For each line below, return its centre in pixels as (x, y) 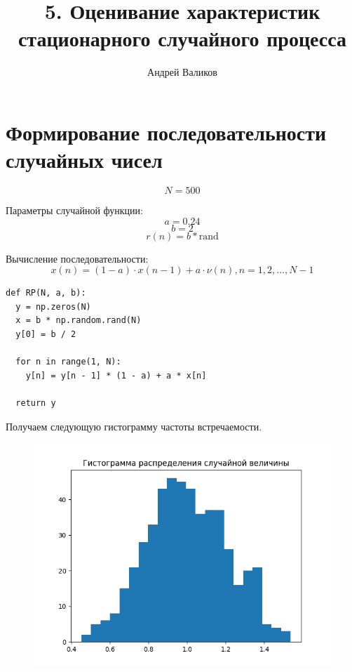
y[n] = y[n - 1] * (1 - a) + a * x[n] (116, 375)
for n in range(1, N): (68, 362)
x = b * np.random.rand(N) (79, 321)
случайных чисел (84, 160)
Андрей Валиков (182, 72)
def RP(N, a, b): (46, 293)
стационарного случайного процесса (182, 38)
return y (36, 403)
